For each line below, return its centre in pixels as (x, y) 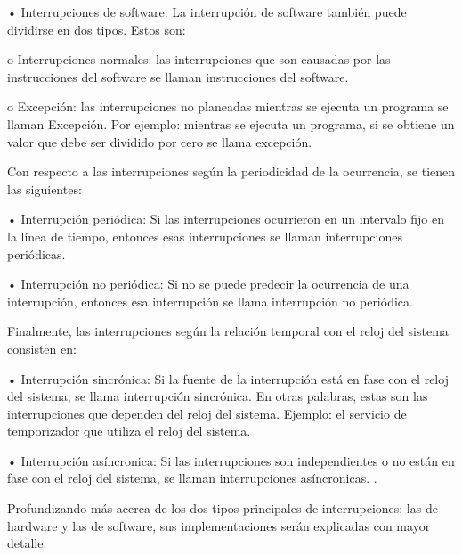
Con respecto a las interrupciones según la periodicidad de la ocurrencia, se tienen (231, 171)
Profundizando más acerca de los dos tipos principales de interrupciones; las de (223, 508)
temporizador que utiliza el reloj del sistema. (129, 431)
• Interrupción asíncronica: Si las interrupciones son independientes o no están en (231, 460)
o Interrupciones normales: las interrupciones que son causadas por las (199, 59)
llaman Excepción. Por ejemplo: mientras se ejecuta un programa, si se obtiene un (231, 123)
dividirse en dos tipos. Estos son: (97, 29)
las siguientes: (45, 188)
